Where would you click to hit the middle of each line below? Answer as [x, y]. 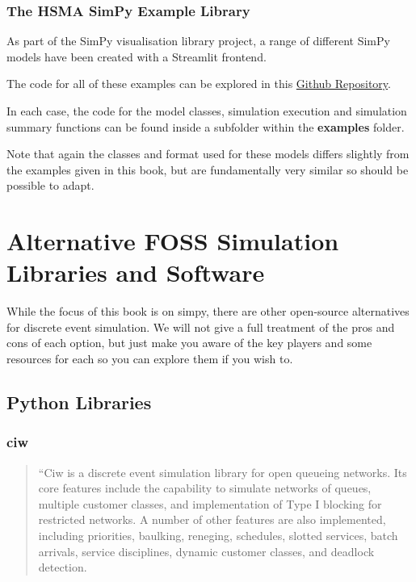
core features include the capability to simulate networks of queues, [205, 488]
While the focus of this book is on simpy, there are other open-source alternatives [208, 311]
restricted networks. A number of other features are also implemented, [212, 519]
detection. [63, 567]
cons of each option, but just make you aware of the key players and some [189, 343]
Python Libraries [79, 402]
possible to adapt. [50, 185]
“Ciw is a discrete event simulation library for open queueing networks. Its [223, 472]
